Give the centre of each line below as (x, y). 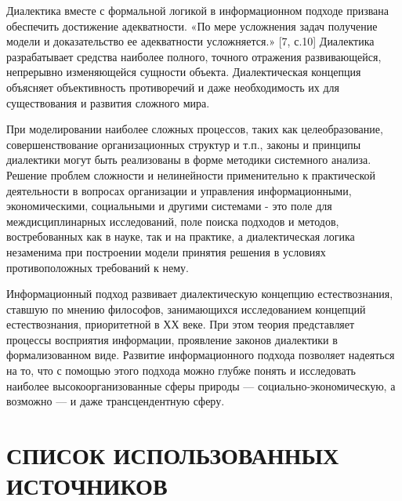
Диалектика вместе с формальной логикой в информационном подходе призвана (198, 10)
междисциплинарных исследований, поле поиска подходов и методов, (173, 221)
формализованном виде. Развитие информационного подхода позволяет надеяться (201, 355)
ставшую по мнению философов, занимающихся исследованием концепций (186, 309)
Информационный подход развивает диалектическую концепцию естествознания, (200, 294)
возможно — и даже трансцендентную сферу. (116, 401)
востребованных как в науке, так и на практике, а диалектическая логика (181, 236)
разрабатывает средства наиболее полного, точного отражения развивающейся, (194, 56)
